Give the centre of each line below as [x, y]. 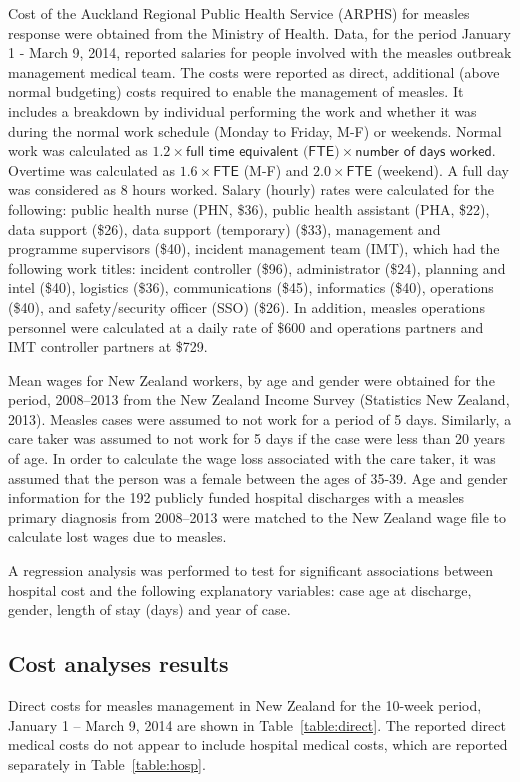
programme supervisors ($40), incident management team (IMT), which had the [254, 248]
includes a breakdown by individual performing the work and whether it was [242, 110]
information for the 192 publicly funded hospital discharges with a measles [236, 497]
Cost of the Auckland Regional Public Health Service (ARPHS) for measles [239, 13]
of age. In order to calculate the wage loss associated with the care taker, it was [252, 458]
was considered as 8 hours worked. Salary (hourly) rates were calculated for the [251, 189]
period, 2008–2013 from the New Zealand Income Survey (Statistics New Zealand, [259, 399]
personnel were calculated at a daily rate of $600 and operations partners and [246, 326]
